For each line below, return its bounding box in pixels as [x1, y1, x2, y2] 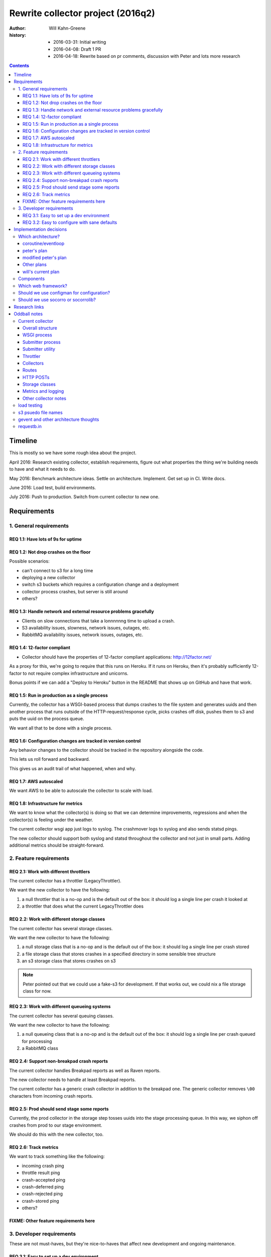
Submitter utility [23, 346, 55, 352]
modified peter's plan [23, 254, 67, 261]
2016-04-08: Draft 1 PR [53, 46, 101, 52]
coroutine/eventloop [23, 240, 65, 246]
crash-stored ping [22, 1198, 59, 1204]
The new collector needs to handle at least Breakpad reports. [9, 1076, 136, 1083]
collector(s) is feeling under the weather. [9, 817, 93, 823]
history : [9, 32, 26, 38]
